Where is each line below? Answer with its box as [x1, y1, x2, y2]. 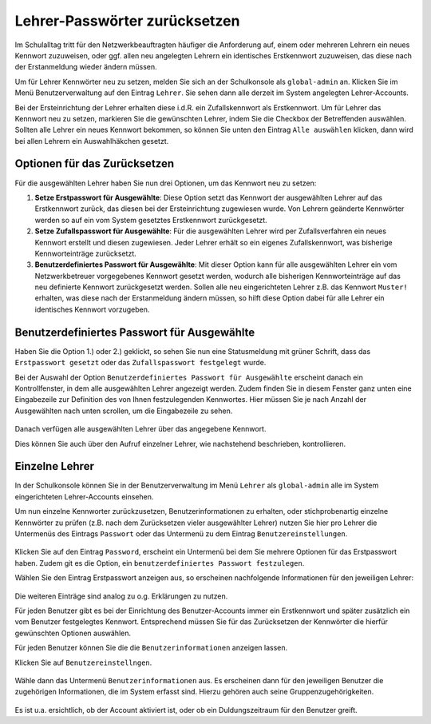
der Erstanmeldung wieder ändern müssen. [14, 62, 157, 72]
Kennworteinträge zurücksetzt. [34, 249, 137, 258]
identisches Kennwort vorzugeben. [34, 304, 150, 314]
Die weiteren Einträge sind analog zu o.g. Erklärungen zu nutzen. [14, 591, 228, 601]
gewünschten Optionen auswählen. [14, 628, 132, 638]
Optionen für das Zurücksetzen [14, 157, 175, 171]
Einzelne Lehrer [14, 459, 95, 473]
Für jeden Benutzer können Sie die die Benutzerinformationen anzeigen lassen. [14, 643, 288, 653]
